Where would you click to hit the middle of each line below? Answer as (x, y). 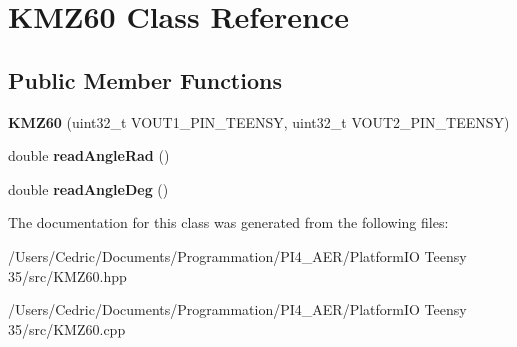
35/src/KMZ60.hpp (67, 275)
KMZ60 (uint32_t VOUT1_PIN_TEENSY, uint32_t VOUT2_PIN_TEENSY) (259, 121)
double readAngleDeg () (88, 188)
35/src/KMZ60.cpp (67, 328)
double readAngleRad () (89, 155)
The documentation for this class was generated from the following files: (228, 222)
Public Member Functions (145, 79)
